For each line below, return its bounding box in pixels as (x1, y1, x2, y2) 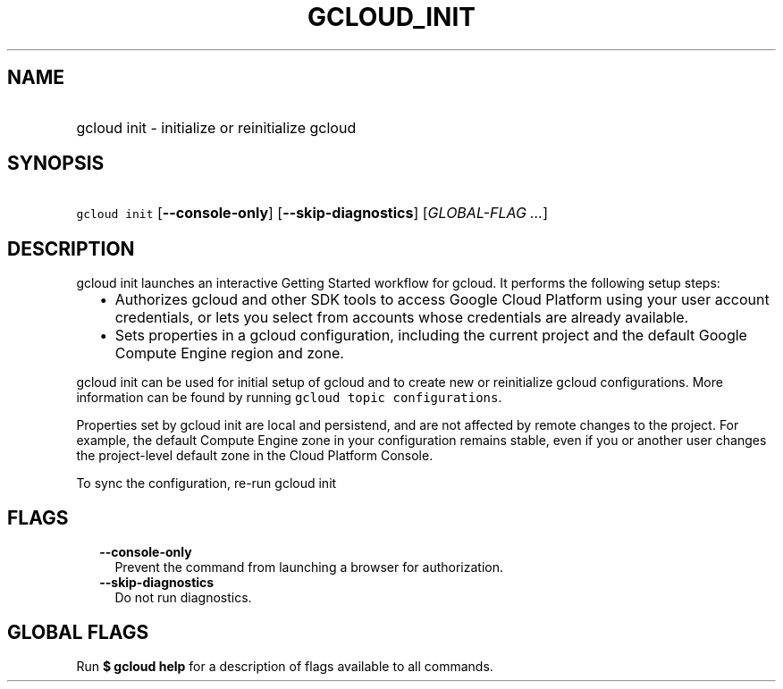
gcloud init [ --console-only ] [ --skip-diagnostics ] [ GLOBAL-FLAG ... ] (76, 204, 548, 223)
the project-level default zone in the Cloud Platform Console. (76, 448, 434, 464)
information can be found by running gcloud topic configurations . (76, 390, 502, 406)
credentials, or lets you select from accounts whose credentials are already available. (114, 308, 689, 327)
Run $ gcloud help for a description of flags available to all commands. (76, 658, 493, 674)
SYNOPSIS (7, 152, 105, 175)
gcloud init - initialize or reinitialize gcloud (76, 118, 357, 137)
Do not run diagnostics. (114, 590, 252, 606)
